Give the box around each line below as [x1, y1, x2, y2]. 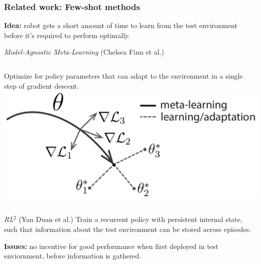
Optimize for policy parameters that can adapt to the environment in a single [4, 71, 243, 81]
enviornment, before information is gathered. [4, 250, 142, 261]
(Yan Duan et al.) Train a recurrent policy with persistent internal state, [19, 214, 242, 224]
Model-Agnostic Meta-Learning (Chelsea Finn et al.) [4, 47, 164, 57]
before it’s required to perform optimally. [4, 30, 130, 40]
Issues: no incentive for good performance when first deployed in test [4, 240, 219, 251]
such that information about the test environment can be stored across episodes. [4, 223, 251, 234]
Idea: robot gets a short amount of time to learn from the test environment [4, 20, 237, 31]
